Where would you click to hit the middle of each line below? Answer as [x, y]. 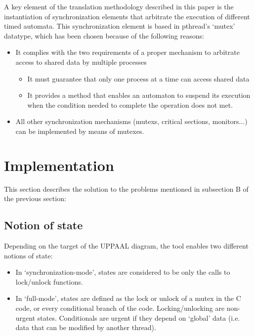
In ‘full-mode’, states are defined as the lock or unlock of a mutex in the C [128, 298]
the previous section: [35, 198]
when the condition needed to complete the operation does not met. [130, 105]
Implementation [59, 165]
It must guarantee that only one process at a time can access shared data [138, 78]
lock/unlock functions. [49, 281]
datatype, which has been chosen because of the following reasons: [104, 35]
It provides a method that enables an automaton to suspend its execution [139, 95]
